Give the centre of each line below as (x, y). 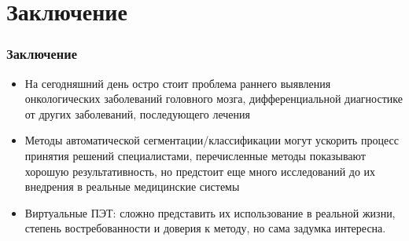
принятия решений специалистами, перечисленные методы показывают (195, 155)
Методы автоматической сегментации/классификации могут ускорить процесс (212, 140)
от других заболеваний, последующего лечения (138, 113)
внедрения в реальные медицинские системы (132, 186)
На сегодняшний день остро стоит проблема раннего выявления (178, 83)
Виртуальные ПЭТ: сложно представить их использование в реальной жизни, (210, 212)
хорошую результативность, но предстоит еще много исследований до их (200, 171)
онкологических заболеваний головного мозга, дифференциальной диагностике (214, 99)
